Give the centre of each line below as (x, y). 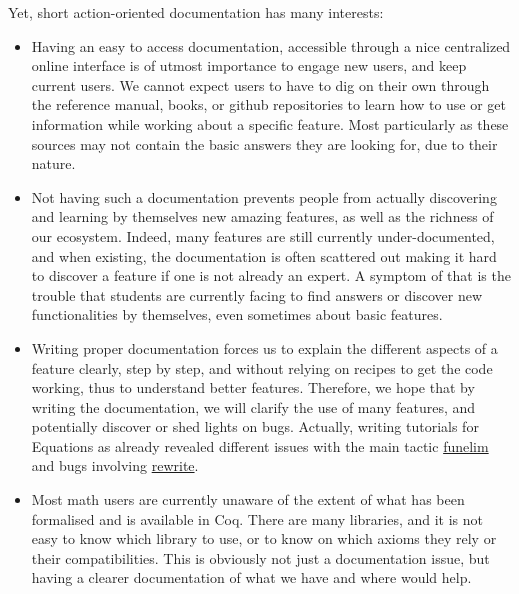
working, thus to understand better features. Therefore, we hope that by (253, 387)
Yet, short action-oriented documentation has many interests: (196, 12)
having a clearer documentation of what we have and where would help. (251, 577)
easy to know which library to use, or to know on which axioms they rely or (264, 538)
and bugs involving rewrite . (115, 465)
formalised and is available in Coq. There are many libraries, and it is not (257, 518)
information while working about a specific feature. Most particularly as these (270, 123)
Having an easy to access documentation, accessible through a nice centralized (271, 45)
